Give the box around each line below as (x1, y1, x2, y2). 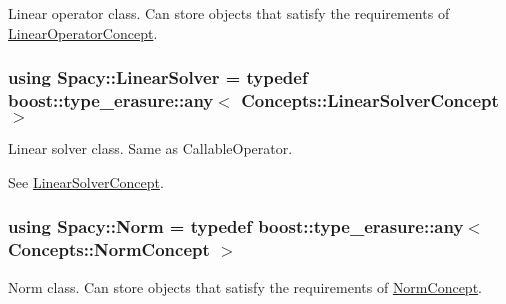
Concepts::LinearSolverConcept (241, 88, 499, 113)
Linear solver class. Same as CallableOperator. (8, 138, 293, 159)
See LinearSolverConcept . (8, 171, 164, 192)
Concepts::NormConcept (8, 237, 210, 262)
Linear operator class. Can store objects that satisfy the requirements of (8, 3, 450, 23)
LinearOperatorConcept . (8, 22, 158, 43)
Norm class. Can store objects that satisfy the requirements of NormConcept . (8, 276, 482, 297)
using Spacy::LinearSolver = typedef (8, 65, 308, 90)
